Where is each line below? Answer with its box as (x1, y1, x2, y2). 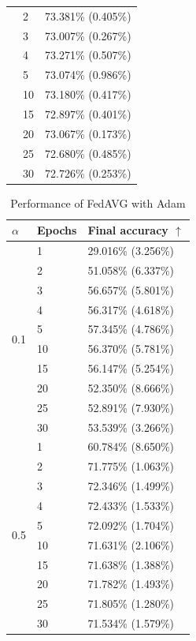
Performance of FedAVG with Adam (10, 194, 186, 211)
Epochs (36, 222, 77, 238)
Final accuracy (87, 222, 168, 238)
